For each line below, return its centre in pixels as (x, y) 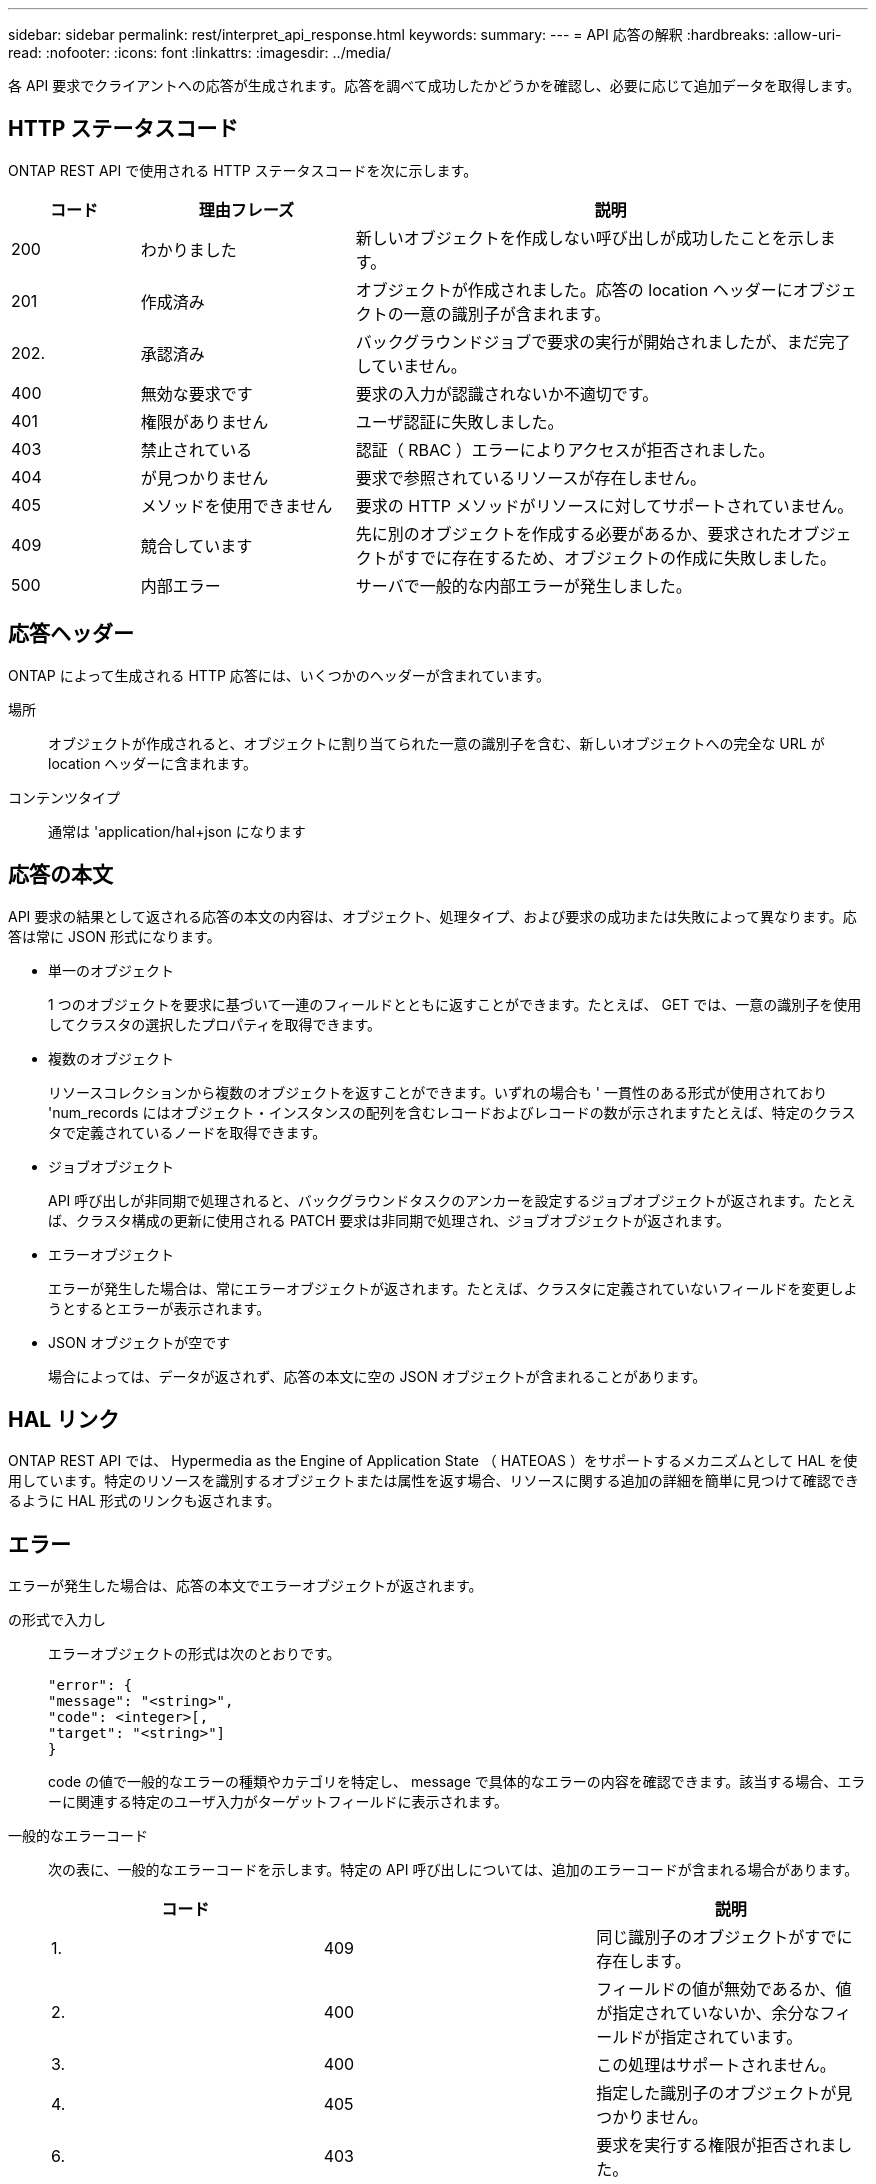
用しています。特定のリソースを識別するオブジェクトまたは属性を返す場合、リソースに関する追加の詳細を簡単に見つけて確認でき (433, 1481)
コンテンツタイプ (64, 797)
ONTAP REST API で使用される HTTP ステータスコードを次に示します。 (243, 170)
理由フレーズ (246, 209)
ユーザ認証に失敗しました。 (459, 421)
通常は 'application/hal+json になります (177, 831)
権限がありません (204, 421)
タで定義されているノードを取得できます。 (187, 1132)
